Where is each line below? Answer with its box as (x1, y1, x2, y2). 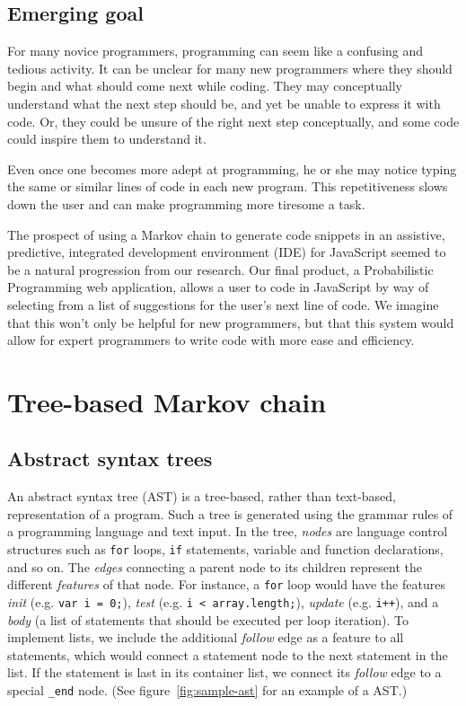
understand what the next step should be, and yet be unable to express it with (7, 93, 441, 112)
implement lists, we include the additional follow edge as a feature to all (7, 628, 404, 647)
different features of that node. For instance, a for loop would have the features (7, 575, 445, 594)
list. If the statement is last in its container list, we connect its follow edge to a (7, 663, 442, 682)
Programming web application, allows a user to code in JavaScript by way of (7, 278, 429, 296)
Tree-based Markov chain (7, 383, 327, 419)
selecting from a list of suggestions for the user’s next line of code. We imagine (7, 295, 439, 313)
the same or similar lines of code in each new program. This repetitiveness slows (7, 177, 448, 196)
